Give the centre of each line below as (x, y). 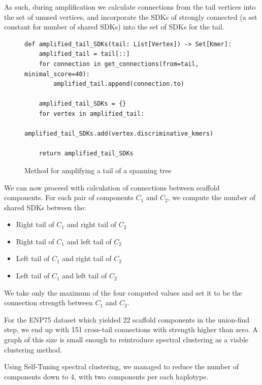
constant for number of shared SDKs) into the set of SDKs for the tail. (114, 27)
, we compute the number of (212, 197)
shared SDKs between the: (45, 207)
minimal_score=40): (57, 74)
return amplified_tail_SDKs (86, 154)
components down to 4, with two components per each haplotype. (106, 376)
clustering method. (33, 349)
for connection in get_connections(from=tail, (119, 64)
